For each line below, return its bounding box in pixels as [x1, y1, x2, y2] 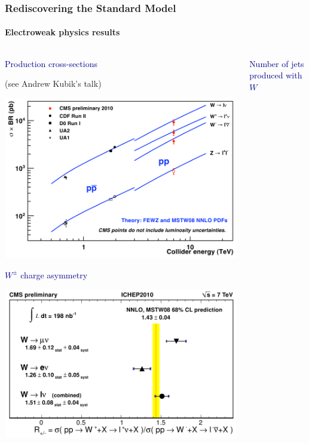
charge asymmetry [20, 268, 88, 281]
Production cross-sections [5, 57, 97, 69]
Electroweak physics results [5, 26, 120, 38]
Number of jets [249, 57, 304, 69]
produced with [249, 69, 302, 81]
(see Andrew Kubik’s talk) [5, 77, 102, 90]
